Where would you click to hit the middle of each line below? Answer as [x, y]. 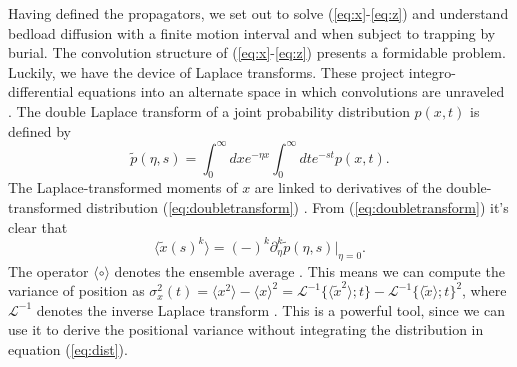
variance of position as [76, 290]
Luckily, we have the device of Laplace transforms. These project [206, 71]
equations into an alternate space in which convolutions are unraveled [291, 91]
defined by [40, 130]
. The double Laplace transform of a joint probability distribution [209, 110]
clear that [38, 226]
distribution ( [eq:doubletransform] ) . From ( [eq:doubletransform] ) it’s [297, 207]
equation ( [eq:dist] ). [68, 348]
